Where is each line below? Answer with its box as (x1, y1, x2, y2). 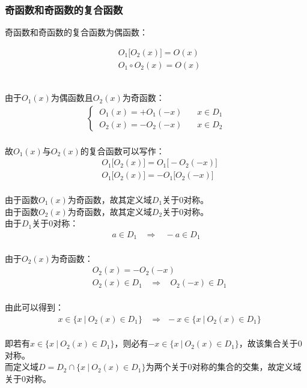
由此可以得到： (5, 301, 64, 314)
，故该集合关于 (239, 337, 298, 350)
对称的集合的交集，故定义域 (192, 360, 302, 373)
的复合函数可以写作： (80, 144, 165, 157)
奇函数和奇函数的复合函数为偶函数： (5, 26, 148, 38)
